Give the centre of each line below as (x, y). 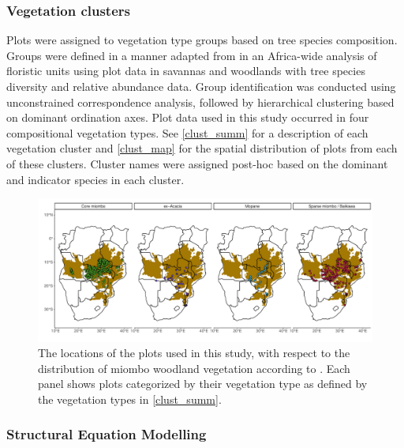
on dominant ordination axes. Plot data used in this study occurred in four (188, 117)
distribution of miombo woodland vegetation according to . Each (194, 368)
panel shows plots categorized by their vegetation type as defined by (203, 384)
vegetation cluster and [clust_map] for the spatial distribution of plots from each (202, 148)
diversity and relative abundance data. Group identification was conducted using (201, 86)
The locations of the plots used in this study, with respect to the (194, 353)
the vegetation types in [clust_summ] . (130, 399)
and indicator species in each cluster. (95, 179)
